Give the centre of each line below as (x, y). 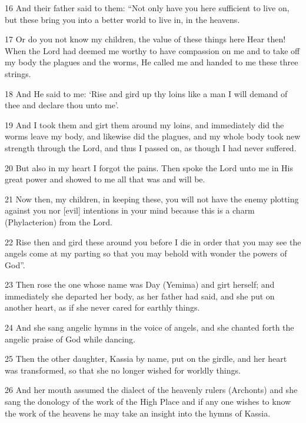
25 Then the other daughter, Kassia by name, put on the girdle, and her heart (146, 359)
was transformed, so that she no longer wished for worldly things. (123, 370)
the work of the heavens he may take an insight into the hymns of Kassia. (138, 413)
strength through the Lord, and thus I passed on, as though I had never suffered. (151, 147)
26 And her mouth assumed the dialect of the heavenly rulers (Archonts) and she (151, 390)
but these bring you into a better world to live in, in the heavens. (122, 19)
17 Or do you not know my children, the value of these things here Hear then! (145, 39)
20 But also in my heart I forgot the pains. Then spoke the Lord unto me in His (149, 167)
